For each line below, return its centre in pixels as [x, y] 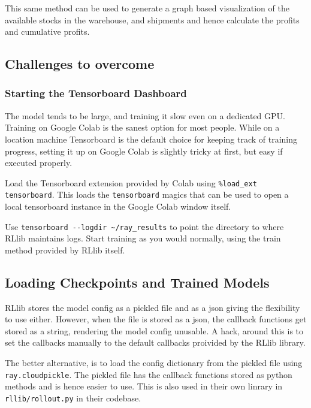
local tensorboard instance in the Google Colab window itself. [118, 206]
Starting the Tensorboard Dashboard [96, 93]
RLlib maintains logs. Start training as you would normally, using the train [143, 238]
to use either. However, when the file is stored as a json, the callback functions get [156, 319]
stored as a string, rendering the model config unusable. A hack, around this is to [154, 330]
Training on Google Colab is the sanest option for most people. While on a [142, 127]
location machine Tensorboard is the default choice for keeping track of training [151, 139]
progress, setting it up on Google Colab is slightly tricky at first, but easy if [144, 151]
